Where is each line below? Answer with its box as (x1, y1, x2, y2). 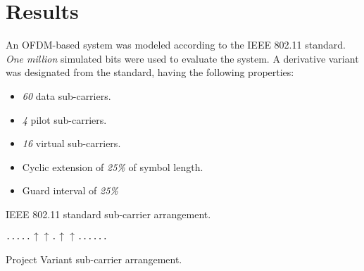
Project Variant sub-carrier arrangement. (6, 252, 182, 267)
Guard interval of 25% (22, 183, 118, 198)
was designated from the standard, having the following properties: (6, 65, 294, 80)
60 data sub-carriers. (22, 88, 111, 103)
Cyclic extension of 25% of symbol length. (22, 159, 203, 174)
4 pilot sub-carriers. (22, 112, 107, 127)
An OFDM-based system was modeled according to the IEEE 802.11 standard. (6, 37, 346, 52)
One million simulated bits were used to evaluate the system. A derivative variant (6, 51, 359, 65)
